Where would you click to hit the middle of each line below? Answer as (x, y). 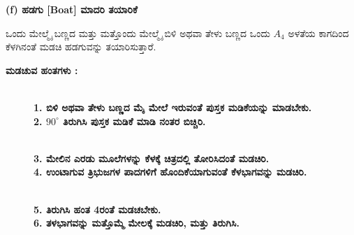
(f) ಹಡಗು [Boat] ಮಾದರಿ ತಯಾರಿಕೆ (72, 9)
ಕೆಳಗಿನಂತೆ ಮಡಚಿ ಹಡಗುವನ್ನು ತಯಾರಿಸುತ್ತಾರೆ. (81, 47)
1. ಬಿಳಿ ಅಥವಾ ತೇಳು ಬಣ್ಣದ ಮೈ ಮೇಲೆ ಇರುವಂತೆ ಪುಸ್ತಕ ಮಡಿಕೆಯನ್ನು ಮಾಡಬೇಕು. (173, 107)
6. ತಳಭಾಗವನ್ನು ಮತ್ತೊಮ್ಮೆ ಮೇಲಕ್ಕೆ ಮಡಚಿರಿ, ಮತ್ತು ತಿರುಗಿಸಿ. (137, 223)
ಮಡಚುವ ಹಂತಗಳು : (42, 70)
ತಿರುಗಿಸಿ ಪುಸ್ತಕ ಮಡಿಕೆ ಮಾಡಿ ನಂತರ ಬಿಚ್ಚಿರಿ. (134, 121)
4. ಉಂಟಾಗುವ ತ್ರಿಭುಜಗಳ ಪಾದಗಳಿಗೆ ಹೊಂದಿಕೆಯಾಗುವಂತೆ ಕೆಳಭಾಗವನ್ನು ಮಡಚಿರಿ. (170, 172)
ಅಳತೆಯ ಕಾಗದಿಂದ (318, 33)
